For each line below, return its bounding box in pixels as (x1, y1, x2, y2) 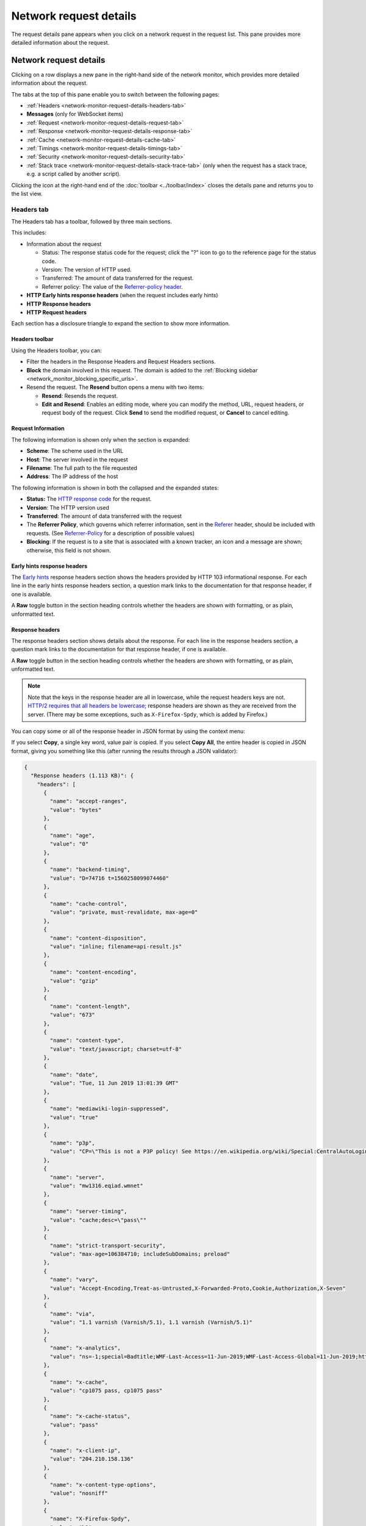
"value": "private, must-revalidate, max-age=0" (49, 909, 198, 916)
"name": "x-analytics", (49, 1345, 121, 1351)
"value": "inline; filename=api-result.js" (49, 943, 182, 950)
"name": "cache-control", (49, 900, 127, 908)
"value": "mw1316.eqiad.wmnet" (49, 1182, 143, 1189)
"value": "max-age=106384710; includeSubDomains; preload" (49, 1251, 231, 1257)
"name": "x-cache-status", (49, 1413, 131, 1420)
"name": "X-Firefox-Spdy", (49, 1516, 131, 1522)
